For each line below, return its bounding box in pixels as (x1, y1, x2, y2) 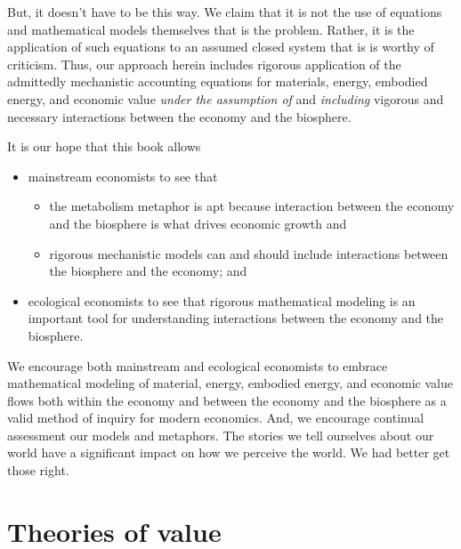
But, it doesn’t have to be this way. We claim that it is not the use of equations (7, 3, 442, 20)
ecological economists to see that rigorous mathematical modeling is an (28, 291, 416, 310)
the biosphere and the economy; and (49, 262, 247, 280)
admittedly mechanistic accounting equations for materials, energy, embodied (7, 72, 428, 91)
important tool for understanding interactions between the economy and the (28, 309, 444, 327)
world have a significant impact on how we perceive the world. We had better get (7, 443, 450, 462)
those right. (7, 461, 69, 480)
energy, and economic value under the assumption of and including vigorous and (7, 89, 444, 108)
